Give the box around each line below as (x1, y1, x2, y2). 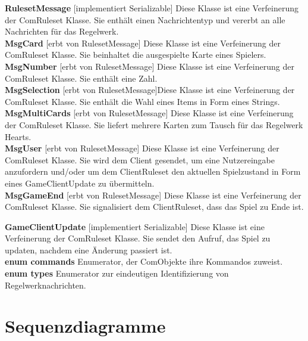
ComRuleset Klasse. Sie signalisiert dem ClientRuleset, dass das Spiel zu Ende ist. (5, 200, 304, 213)
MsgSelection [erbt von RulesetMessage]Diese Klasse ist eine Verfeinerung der (5, 83, 295, 96)
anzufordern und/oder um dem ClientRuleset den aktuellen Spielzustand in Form (5, 165, 301, 178)
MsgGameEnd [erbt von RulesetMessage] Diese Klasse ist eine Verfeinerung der (5, 188, 301, 201)
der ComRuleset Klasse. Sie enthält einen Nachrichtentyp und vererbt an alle (5, 13, 285, 26)
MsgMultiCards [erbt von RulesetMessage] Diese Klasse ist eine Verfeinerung (5, 107, 294, 119)
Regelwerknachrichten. (5, 278, 86, 291)
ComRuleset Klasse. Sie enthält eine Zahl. (5, 72, 158, 84)
